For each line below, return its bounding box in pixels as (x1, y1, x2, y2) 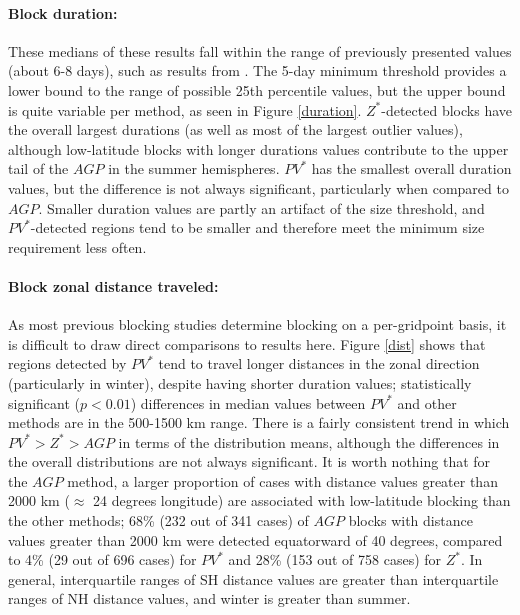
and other (397, 392, 457, 413)
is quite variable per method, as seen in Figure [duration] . (8, 99, 362, 120)
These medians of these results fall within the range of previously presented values (8, 40, 512, 61)
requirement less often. (8, 236, 147, 257)
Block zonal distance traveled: (8, 275, 219, 296)
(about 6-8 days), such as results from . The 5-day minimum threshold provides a (8, 60, 507, 81)
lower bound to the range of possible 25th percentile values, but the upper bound (8, 79, 506, 100)
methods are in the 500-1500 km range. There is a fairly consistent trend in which (8, 412, 510, 433)
